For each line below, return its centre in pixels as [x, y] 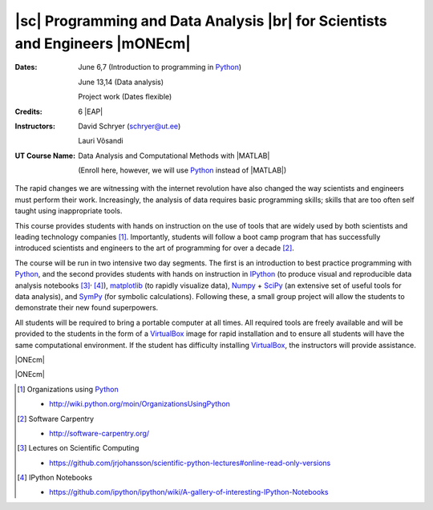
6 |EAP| [91, 111]
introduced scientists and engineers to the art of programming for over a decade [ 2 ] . [154, 248]
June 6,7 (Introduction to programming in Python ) [160, 67]
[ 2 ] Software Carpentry [56, 419]
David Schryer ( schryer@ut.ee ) [129, 126]
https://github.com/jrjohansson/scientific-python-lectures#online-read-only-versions [190, 463]
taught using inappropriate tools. [69, 211]
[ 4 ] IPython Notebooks [55, 478]
